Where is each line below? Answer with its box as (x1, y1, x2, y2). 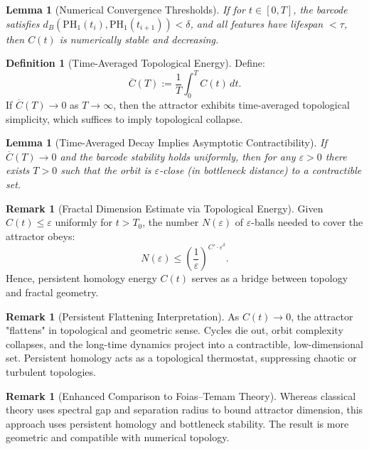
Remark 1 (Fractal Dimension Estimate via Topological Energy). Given (6, 200, 323, 215)
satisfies (6, 16, 40, 31)
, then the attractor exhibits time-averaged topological (113, 97, 350, 112)
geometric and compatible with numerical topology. (6, 430, 230, 445)
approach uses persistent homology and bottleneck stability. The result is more (6, 416, 349, 431)
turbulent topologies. (6, 364, 96, 379)
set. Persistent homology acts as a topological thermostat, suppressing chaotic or (6, 350, 357, 365)
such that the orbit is (60, 163, 151, 178)
